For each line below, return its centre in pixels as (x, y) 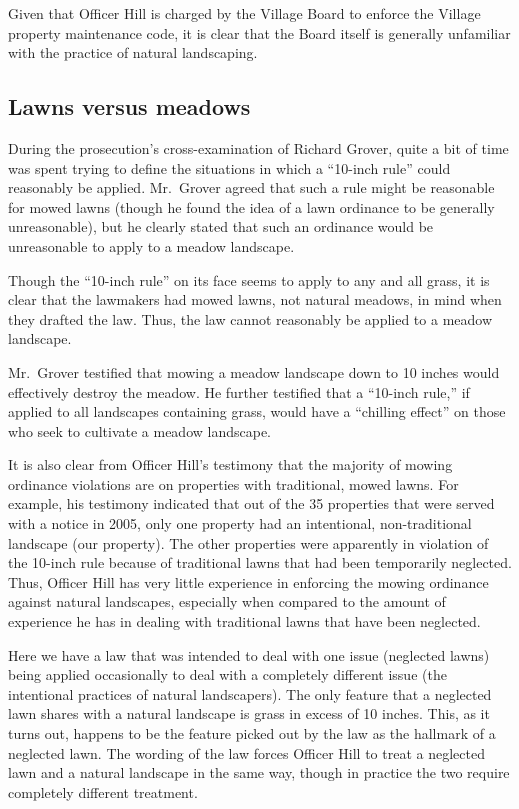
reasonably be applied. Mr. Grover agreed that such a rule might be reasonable (251, 187)
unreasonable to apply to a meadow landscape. (151, 245)
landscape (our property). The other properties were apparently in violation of (248, 542)
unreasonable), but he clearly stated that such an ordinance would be (221, 226)
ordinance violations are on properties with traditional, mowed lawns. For (233, 483)
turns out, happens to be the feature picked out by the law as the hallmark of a (252, 733)
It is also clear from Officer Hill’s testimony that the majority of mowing (230, 464)
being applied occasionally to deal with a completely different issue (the (227, 674)
